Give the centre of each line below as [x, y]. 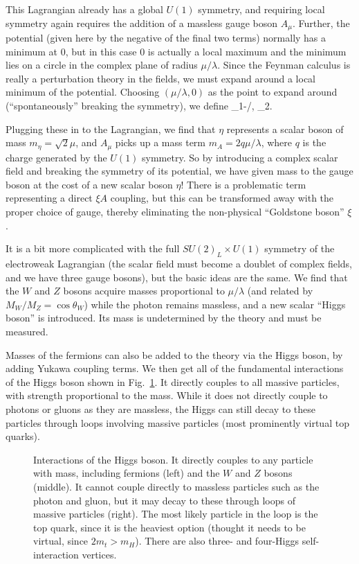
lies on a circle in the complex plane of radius [102, 65]
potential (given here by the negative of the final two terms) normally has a [166, 38]
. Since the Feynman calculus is [284, 65]
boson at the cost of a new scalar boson [89, 184]
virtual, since [61, 541]
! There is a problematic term [243, 184]
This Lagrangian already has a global [84, 9]
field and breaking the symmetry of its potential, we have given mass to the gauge [179, 171]
